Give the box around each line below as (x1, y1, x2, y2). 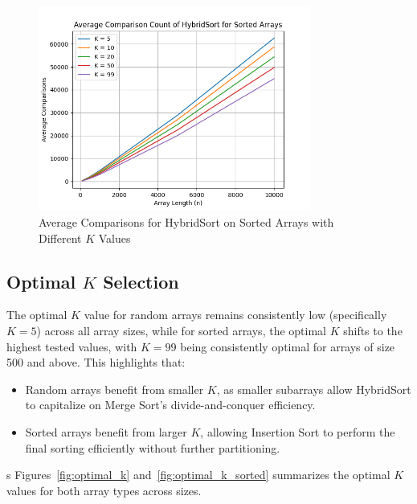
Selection (103, 268, 179, 293)
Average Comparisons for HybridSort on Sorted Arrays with (39, 213, 334, 230)
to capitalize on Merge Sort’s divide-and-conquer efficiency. (25, 396, 316, 413)
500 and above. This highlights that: (6, 354, 186, 371)
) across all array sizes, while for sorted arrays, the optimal (36, 322, 326, 338)
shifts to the (343, 322, 403, 338)
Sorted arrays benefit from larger (25, 423, 187, 440)
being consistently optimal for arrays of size (180, 338, 395, 354)
